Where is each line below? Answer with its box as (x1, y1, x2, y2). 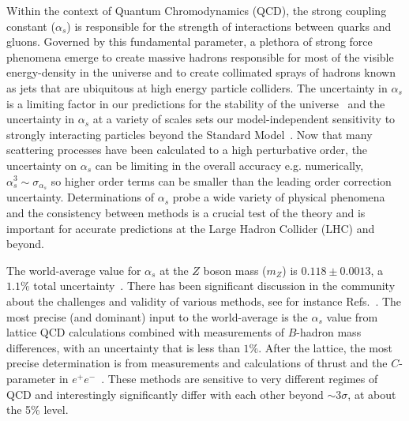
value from (326, 308, 378, 325)
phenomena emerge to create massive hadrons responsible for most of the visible (6, 48, 394, 65)
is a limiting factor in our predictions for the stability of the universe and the (6, 95, 385, 111)
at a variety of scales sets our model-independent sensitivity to (92, 111, 396, 127)
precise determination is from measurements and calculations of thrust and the (6, 355, 388, 371)
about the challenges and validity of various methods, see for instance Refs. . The (6, 292, 402, 309)
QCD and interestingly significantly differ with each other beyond (6, 385, 324, 402)
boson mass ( (203, 261, 267, 278)
